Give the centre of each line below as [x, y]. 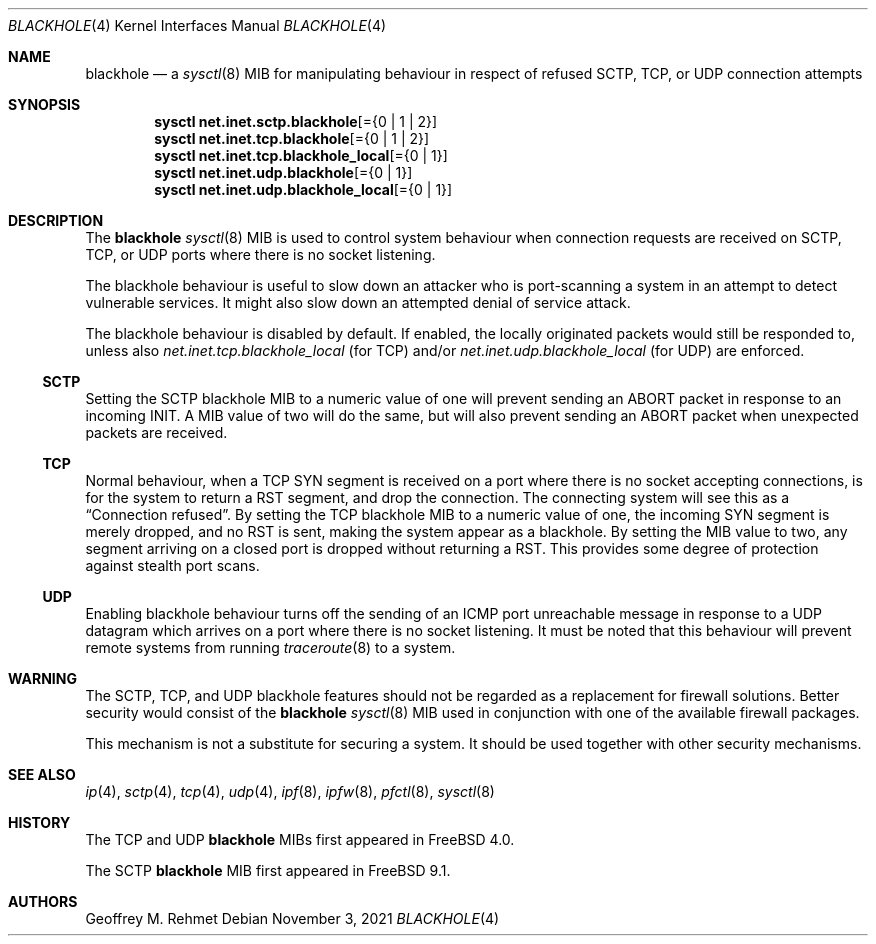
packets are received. [156, 432]
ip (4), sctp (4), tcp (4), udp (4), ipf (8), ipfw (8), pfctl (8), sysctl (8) [290, 791]
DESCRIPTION [56, 220]
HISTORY [39, 822]
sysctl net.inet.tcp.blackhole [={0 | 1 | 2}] [292, 138]
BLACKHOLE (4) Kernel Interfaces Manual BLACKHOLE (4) [197, 25]
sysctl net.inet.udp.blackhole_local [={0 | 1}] [303, 189]
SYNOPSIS [44, 104]
